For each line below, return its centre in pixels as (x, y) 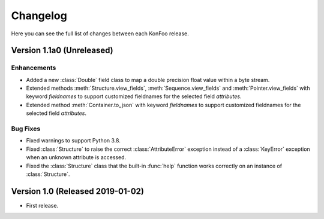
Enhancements (34, 68)
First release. (42, 205)
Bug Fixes (26, 129)
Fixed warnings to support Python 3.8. (73, 141)
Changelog (39, 16)
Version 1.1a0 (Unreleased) (62, 51)
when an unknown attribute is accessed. (76, 157)
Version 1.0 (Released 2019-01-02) (77, 191)
